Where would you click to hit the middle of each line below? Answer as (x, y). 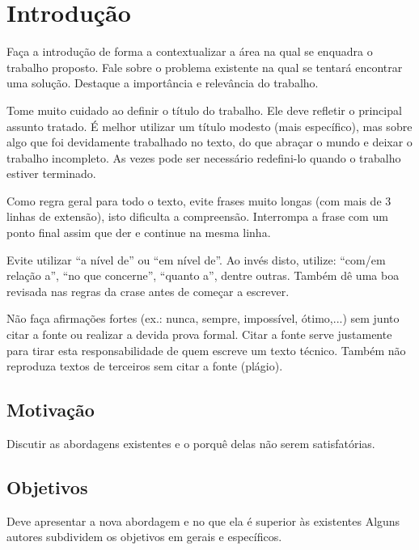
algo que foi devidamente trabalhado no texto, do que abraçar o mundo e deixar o (209, 142)
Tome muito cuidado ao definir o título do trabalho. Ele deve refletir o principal (204, 110)
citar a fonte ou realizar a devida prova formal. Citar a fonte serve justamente (199, 334)
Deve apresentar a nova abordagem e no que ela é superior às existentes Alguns (203, 520)
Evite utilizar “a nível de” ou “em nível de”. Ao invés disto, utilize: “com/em (196, 259)
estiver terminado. (51, 173)
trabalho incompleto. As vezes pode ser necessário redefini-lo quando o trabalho (204, 157)
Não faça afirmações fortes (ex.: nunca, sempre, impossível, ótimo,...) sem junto (203, 318)
